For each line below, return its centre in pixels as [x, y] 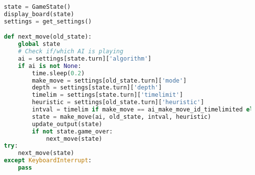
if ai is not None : [50, 66]
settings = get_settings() [48, 21]
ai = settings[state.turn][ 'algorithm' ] [85, 58]
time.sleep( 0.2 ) [58, 73]
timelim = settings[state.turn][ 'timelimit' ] [108, 95]
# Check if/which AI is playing [71, 52]
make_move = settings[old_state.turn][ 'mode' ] [109, 80]
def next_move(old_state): [48, 37]
